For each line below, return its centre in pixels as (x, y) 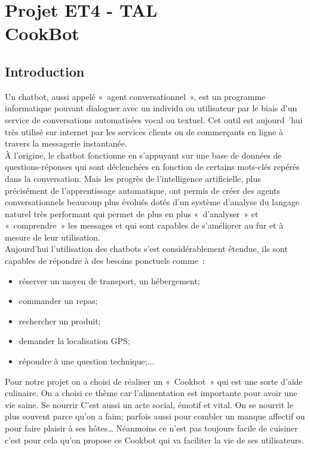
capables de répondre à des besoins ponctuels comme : (105, 261)
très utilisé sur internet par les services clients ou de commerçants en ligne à (144, 131)
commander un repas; (58, 301)
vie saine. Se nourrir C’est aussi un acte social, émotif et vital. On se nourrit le (149, 404)
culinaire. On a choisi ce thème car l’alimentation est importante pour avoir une (151, 393)
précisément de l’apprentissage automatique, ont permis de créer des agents (143, 190)
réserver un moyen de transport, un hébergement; (109, 280)
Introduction (45, 71)
